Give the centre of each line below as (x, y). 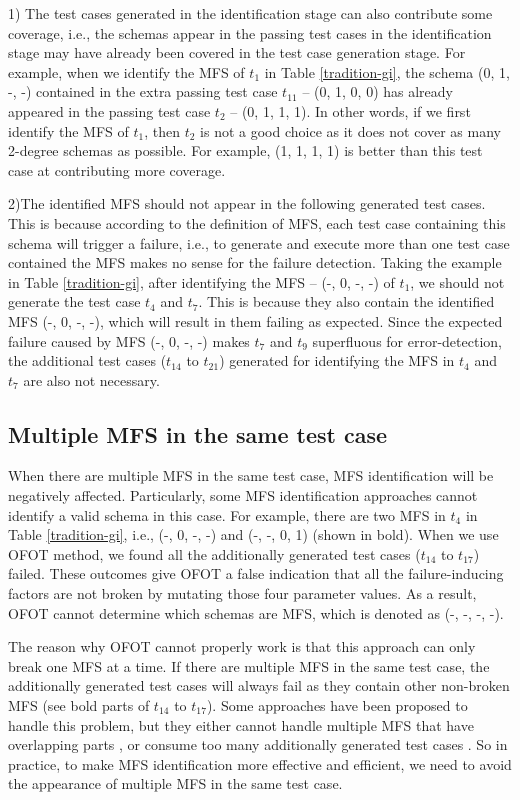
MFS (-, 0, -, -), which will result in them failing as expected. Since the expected (255, 320)
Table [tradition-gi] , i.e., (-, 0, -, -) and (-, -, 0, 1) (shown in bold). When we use (253, 534)
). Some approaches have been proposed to (337, 705)
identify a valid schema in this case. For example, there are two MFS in (227, 514)
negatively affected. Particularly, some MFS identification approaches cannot (243, 495)
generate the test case (74, 301)
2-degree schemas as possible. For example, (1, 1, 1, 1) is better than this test (245, 150)
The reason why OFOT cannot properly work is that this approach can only (242, 646)
